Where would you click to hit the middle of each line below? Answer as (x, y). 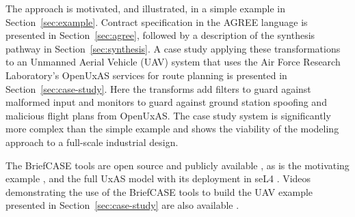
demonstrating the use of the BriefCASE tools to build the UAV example (159, 191)
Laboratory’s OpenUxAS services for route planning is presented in (146, 75)
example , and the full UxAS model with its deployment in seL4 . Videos (158, 178)
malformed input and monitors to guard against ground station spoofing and (166, 102)
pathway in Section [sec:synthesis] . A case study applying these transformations (173, 48)
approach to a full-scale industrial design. (92, 142)
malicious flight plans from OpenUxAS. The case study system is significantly (168, 115)
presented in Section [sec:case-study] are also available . (122, 205)
